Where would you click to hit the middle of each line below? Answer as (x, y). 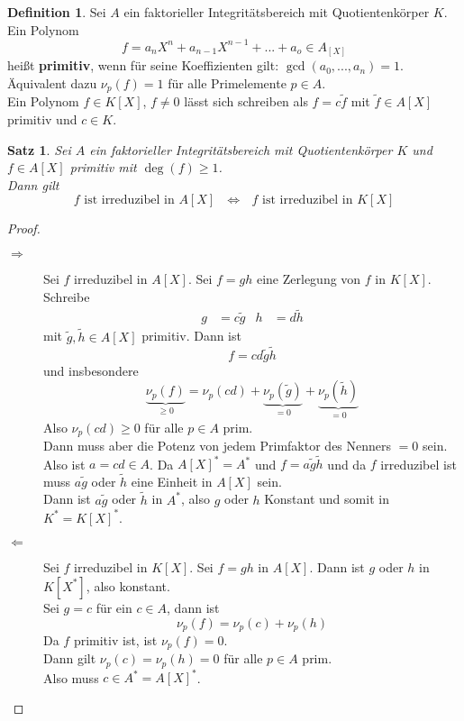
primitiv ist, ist (115, 640)
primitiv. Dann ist (191, 336)
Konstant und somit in (327, 499)
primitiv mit (103, 167)
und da (347, 464)
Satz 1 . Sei (39, 149)
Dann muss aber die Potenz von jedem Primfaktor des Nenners (218, 445)
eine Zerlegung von (309, 279)
